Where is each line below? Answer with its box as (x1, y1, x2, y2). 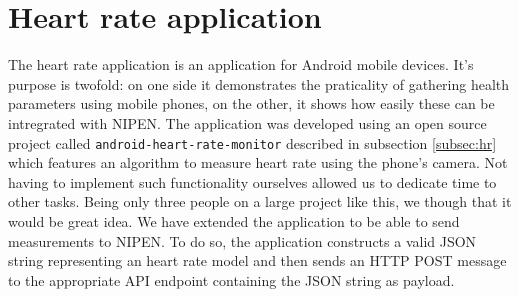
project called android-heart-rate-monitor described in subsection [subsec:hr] (8, 132, 497, 153)
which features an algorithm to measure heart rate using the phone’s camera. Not (8, 152, 508, 173)
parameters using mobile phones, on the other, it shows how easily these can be (8, 93, 495, 114)
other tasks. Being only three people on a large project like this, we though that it (8, 191, 512, 212)
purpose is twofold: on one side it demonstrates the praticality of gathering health (8, 73, 510, 94)
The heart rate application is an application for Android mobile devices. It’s (8, 54, 474, 75)
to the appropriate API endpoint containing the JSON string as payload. (8, 269, 455, 290)
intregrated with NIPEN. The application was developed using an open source (8, 112, 487, 133)
